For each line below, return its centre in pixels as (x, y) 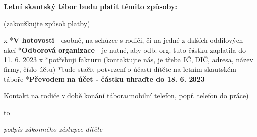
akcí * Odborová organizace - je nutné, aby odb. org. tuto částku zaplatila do (125, 49)
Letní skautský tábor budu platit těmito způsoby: (91, 6)
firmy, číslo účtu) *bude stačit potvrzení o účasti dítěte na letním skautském (120, 69)
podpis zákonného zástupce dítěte (53, 129)
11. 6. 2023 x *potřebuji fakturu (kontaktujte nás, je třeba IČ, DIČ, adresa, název (128, 59)
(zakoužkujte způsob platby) (47, 23)
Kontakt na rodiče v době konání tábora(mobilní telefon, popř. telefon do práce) (126, 96)
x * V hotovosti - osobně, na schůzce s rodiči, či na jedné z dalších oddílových (124, 40)
